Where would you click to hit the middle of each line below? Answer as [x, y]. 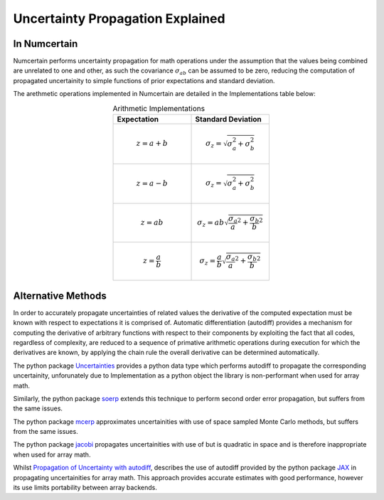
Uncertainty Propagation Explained [119, 18]
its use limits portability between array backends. [85, 488]
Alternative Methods [60, 296]
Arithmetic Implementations [159, 108]
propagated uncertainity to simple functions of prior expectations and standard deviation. [144, 80]
